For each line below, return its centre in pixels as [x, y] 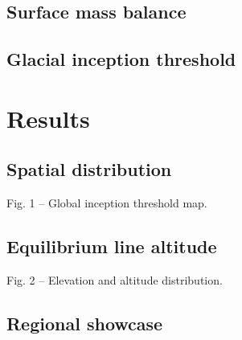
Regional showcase [85, 323]
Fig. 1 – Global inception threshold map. [107, 203]
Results [48, 118]
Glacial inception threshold [121, 59]
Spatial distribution [89, 169]
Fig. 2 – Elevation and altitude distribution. [115, 279]
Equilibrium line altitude [112, 246]
